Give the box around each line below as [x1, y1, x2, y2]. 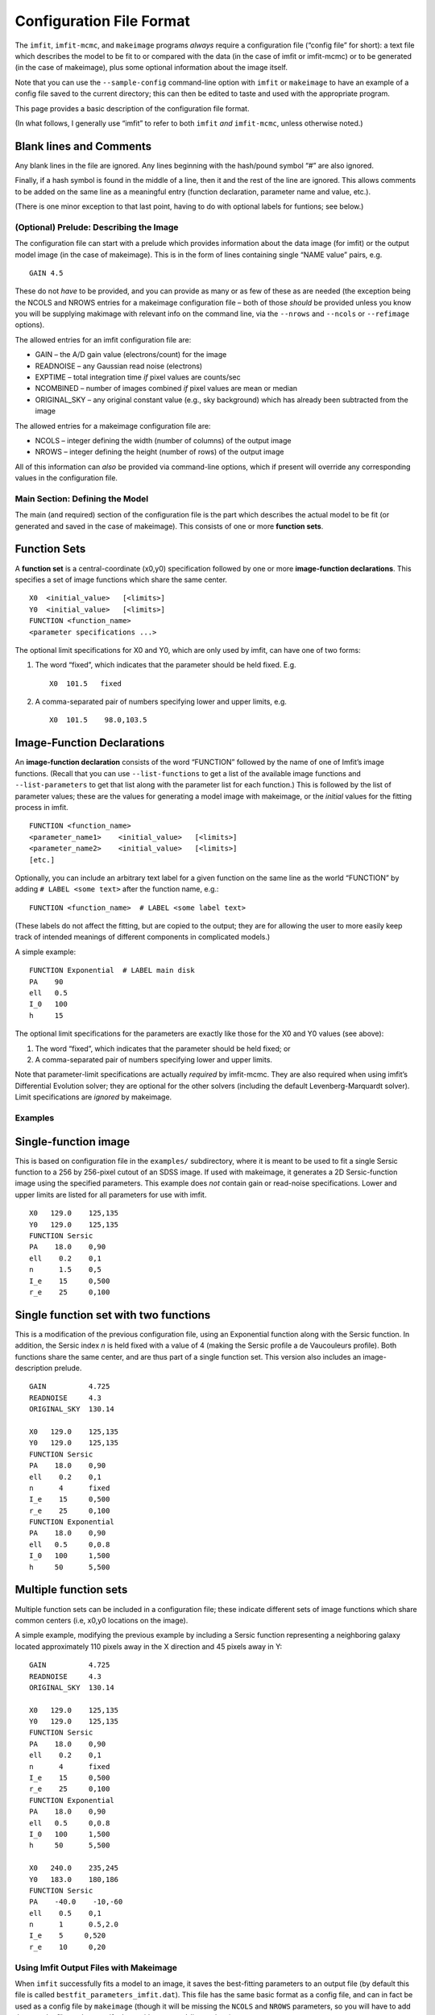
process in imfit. [14, 802, 68, 812]
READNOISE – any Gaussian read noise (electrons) [35, 361, 203, 371]
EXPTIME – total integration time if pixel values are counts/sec [35, 372, 241, 382]
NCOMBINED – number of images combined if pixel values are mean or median [35, 384, 298, 393]
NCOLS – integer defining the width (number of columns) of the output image [35, 435, 292, 445]
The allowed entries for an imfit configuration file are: [14, 334, 192, 344]
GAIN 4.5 [29, 268, 64, 277]
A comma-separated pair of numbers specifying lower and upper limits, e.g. [35, 697, 288, 707]
